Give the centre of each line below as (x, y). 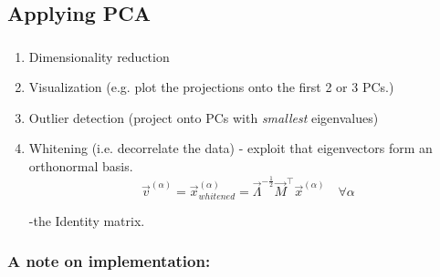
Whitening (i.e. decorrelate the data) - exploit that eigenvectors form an (230, 148)
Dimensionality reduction (99, 56)
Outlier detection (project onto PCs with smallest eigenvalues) (204, 117)
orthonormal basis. (81, 166)
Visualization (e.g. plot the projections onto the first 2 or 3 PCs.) (211, 87)
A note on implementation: (109, 261)
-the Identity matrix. (87, 220)
